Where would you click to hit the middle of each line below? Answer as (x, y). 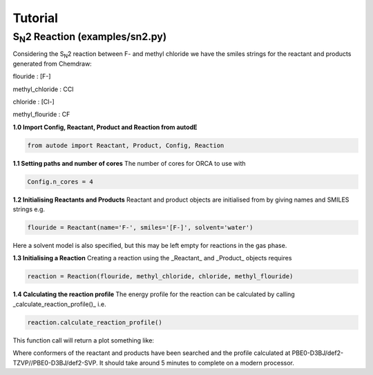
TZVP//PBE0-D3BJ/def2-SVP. (55, 363)
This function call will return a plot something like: (84, 340)
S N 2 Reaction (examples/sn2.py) (90, 38)
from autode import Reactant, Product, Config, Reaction (126, 145)
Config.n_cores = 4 (60, 182)
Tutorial (36, 18)
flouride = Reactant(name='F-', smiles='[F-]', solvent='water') (140, 228)
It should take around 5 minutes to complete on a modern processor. (197, 363)
